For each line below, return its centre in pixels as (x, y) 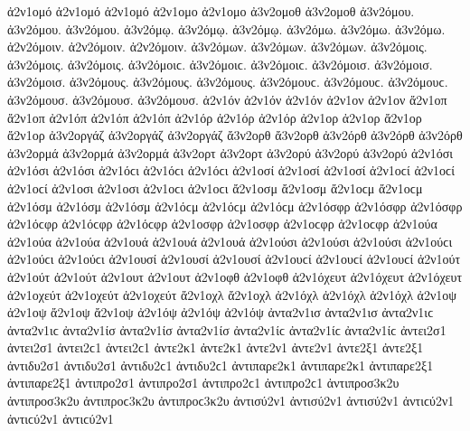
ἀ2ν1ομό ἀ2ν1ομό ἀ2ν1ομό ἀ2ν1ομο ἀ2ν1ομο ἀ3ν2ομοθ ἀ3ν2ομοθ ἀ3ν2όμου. (211, 11)
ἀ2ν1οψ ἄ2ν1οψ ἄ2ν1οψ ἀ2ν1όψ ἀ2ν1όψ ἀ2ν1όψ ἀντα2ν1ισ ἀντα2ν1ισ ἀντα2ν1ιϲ (221, 312)
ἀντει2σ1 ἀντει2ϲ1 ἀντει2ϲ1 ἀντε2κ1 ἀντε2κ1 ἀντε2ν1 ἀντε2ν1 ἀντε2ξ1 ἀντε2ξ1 (216, 347)
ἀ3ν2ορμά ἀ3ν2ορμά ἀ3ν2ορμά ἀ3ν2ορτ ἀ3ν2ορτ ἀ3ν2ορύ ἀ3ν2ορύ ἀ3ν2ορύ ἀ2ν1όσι (230, 152)
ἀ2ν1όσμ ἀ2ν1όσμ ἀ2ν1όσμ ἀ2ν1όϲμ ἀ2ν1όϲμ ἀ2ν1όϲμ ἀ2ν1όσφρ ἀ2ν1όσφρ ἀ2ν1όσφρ (235, 206)
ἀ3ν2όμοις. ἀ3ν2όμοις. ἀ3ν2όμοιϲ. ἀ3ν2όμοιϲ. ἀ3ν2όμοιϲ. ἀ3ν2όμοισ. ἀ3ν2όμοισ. (220, 64)
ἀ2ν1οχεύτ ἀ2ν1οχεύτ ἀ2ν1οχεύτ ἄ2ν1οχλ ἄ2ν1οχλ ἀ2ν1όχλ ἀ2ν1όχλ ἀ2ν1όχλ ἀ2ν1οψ (232, 294)
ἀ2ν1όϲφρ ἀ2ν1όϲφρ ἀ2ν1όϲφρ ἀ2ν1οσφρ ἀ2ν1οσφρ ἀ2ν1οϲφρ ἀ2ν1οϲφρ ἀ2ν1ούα (222, 224)
